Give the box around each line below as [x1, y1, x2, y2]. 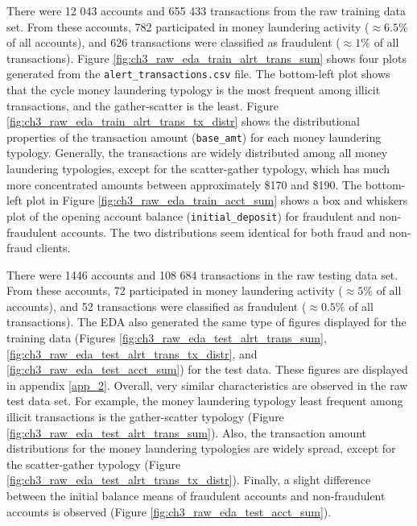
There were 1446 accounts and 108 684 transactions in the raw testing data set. [6, 266, 398, 283]
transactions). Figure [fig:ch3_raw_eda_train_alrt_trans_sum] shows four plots [6, 49, 407, 66]
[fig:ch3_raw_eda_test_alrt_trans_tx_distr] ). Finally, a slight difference [6, 471, 371, 488]
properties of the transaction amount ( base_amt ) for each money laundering [6, 128, 382, 145]
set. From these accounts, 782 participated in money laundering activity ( [6, 18, 370, 35]
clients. [36, 239, 71, 256]
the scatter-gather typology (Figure [6, 455, 181, 472]
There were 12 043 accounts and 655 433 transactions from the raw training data [6, 2, 406, 19]
